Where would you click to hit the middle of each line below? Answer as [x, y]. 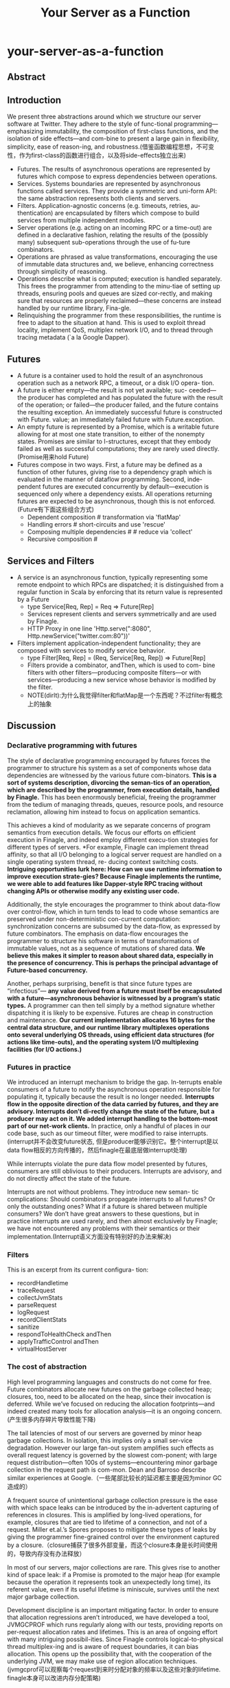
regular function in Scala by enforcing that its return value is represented [120, 592]
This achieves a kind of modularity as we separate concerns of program [109, 825]
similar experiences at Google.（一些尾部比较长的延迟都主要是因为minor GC [114, 1477]
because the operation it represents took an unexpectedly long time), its [109, 1582]
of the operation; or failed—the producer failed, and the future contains [118, 405]
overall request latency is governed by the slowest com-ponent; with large [112, 1455]
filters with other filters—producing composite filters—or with [114, 673]
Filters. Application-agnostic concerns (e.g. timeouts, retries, [103, 206]
